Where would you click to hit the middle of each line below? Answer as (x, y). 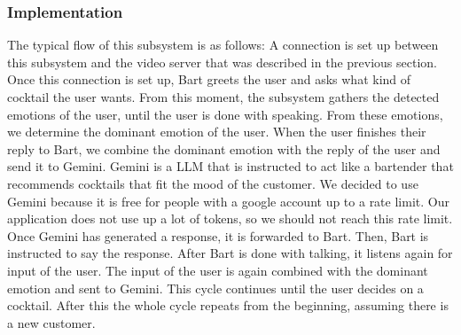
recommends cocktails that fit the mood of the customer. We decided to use (213, 183)
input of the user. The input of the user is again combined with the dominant (218, 270)
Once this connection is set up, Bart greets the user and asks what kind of (209, 79)
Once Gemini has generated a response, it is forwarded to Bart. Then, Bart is (218, 235)
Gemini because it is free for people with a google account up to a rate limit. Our (228, 201)
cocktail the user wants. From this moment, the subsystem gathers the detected (223, 97)
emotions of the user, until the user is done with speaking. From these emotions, (225, 114)
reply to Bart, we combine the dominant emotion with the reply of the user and (224, 148)
